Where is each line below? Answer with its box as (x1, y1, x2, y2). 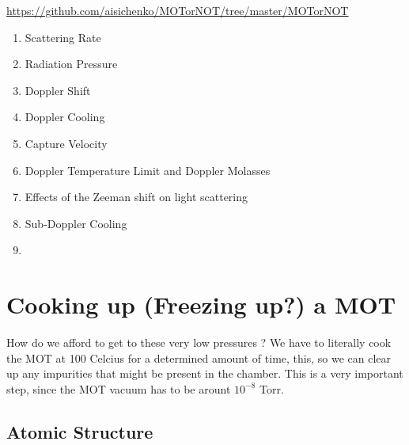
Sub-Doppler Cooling (25, 215, 127, 231)
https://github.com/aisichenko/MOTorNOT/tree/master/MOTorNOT (6, 2, 349, 18)
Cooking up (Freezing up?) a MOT (6, 288, 396, 321)
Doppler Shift (25, 82, 91, 98)
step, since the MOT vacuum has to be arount (6, 380, 231, 397)
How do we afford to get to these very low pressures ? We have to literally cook (6, 334, 392, 351)
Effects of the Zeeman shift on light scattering (25, 188, 248, 205)
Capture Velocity (25, 135, 108, 151)
